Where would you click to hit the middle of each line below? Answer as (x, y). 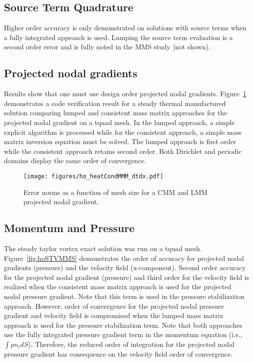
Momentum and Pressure (69, 228)
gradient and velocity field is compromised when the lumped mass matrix (114, 315)
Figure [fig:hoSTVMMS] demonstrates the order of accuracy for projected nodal (124, 258)
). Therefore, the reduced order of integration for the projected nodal (131, 344)
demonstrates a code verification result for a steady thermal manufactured (115, 103)
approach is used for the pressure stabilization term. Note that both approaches (123, 325)
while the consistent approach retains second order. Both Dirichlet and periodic (123, 151)
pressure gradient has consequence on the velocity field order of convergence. (118, 353)
